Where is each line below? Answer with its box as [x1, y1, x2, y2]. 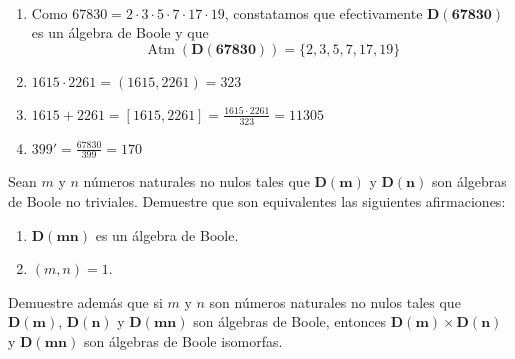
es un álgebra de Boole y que [31, 22, 209, 43]
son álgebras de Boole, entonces [193, 311, 387, 332]
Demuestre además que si [8, 291, 163, 312]
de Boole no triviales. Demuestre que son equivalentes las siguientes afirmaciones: [8, 191, 506, 212]
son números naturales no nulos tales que [209, 291, 461, 312]
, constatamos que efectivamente [224, 2, 423, 23]
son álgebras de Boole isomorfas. [83, 331, 283, 351]
